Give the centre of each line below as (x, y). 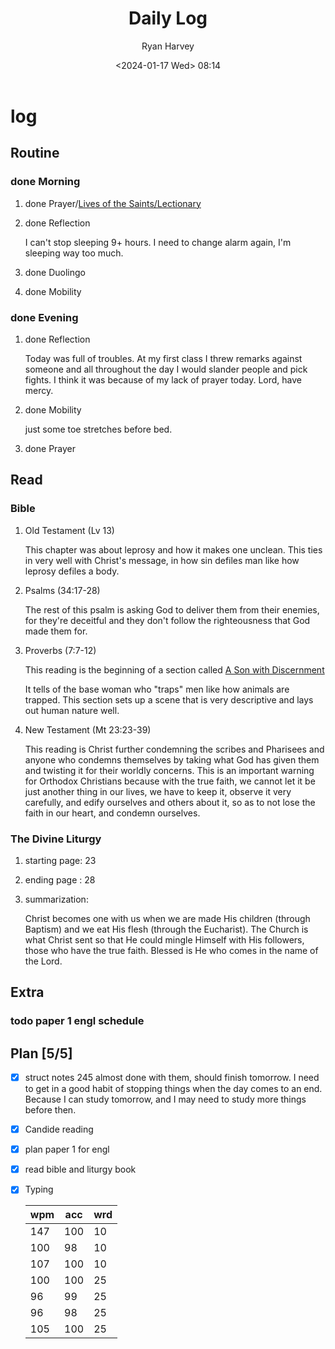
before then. (50, 1110)
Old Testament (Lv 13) (69, 530)
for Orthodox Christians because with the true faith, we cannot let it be (170, 781)
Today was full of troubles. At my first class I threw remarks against (163, 358)
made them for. (56, 631)
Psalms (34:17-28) (62, 590)
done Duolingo (55, 272)
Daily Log (168, 18)
